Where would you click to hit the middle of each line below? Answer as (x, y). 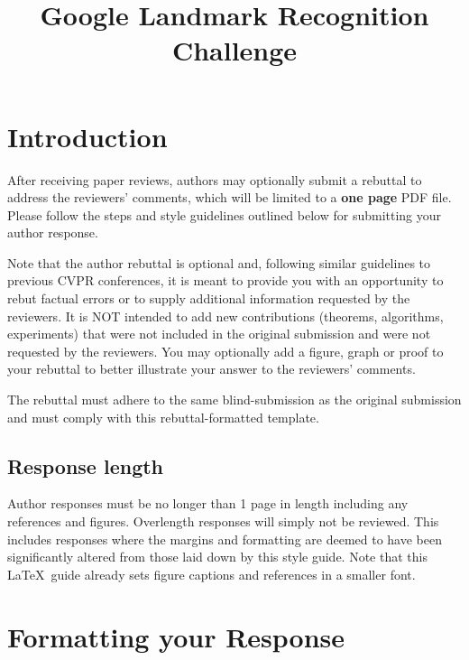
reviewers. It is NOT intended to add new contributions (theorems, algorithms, (225, 316)
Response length (86, 465)
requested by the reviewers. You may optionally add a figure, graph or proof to (225, 351)
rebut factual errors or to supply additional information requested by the (209, 298)
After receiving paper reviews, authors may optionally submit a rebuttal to (215, 179)
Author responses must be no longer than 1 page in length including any (208, 503)
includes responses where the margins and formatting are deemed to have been (225, 539)
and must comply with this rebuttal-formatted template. (163, 417)
